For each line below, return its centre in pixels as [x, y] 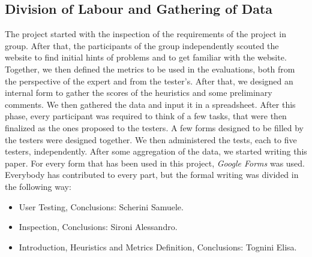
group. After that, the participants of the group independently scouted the [142, 45]
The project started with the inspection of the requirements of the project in [146, 34]
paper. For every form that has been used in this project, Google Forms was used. [155, 163]
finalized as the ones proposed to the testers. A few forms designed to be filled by [154, 127]
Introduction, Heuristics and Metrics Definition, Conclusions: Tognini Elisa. [158, 247]
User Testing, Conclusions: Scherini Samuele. [101, 206]
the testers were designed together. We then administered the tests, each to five [151, 139]
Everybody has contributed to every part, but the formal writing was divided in [152, 175]
